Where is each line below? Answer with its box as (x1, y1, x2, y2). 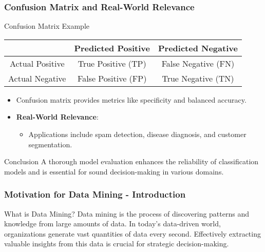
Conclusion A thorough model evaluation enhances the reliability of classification (4, 156, 259, 167)
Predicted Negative (158, 42, 238, 54)
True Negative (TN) (162, 72, 234, 84)
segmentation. (28, 139, 72, 149)
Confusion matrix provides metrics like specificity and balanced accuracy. (16, 94, 247, 105)
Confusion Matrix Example (4, 21, 90, 31)
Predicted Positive (74, 42, 150, 54)
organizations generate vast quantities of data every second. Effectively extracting (4, 228, 261, 239)
